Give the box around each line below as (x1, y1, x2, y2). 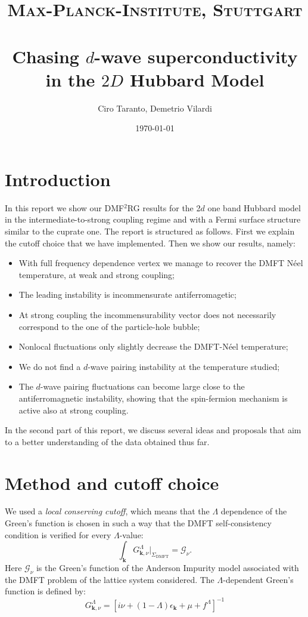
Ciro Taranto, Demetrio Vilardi (98, 101, 212, 114)
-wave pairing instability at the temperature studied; (88, 360, 280, 372)
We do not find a (18, 360, 81, 372)
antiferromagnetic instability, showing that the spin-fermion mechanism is (18, 391, 288, 404)
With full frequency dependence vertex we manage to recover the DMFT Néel (18, 257, 303, 269)
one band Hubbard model (207, 201, 301, 214)
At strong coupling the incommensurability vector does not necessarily (18, 308, 276, 320)
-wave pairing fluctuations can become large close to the (40, 380, 245, 393)
